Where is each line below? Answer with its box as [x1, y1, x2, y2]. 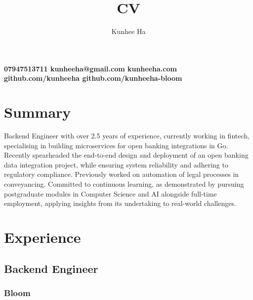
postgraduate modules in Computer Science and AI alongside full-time [4, 188, 217, 199]
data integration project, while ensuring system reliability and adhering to [4, 159, 228, 169]
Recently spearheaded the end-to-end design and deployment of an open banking [4, 150, 249, 160]
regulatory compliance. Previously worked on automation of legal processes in [4, 169, 239, 179]
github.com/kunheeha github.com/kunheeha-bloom [4, 73, 182, 83]
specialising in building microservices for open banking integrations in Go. [4, 140, 228, 150]
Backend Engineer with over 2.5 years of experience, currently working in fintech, [4, 131, 250, 141]
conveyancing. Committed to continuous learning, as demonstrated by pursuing [4, 179, 244, 189]
